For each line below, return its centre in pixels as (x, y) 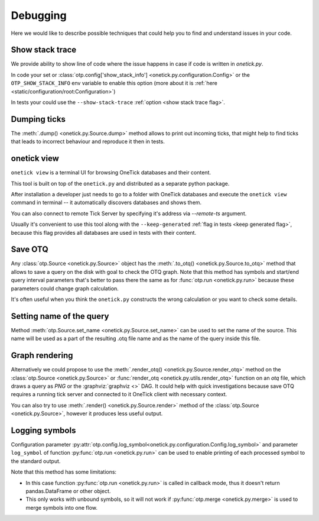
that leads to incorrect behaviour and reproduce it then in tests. (88, 141)
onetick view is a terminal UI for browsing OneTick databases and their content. (111, 173)
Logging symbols (43, 431)
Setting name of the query (60, 316)
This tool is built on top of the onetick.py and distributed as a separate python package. (120, 183)
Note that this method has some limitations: (64, 472)
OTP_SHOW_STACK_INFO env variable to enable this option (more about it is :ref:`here (114, 83)
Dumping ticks (38, 119)
